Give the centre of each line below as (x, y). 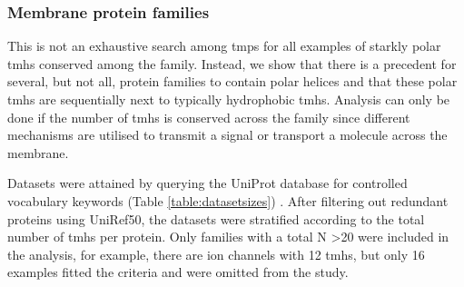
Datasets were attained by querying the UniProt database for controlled (207, 183)
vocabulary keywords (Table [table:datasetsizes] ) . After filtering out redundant (228, 200)
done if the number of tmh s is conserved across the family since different (209, 117)
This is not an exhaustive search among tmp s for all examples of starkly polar (224, 46)
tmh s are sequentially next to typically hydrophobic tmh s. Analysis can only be (229, 99)
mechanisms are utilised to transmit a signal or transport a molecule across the (227, 135)
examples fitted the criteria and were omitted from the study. (178, 272)
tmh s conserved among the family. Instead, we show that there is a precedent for (232, 63)
